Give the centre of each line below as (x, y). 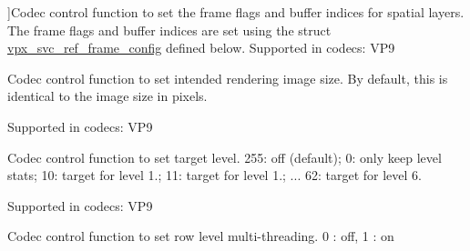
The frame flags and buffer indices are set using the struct (169, 30)
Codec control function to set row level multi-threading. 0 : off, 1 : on (201, 236)
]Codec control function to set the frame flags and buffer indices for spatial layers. (236, 12)
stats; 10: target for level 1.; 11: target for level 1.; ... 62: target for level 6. (215, 175)
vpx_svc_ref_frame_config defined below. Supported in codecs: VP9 (201, 48)
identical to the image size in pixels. (107, 96)
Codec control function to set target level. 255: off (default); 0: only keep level (225, 157)
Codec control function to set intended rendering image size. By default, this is (228, 78)
